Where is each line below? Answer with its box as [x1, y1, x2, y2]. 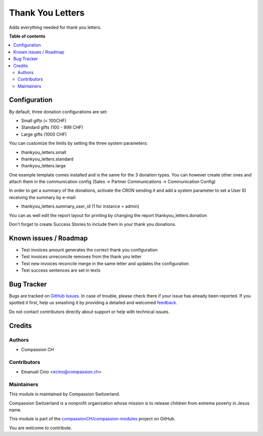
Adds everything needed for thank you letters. [9, 24, 102, 30]
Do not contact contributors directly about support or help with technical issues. [9, 309, 170, 315]
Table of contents [9, 33, 46, 39]
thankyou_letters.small [21, 149, 67, 155]
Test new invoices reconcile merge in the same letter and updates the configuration [21, 260, 189, 266]
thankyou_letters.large [21, 163, 66, 169]
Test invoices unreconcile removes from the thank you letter [21, 254, 142, 259]
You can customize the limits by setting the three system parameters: [9, 140, 148, 146]
